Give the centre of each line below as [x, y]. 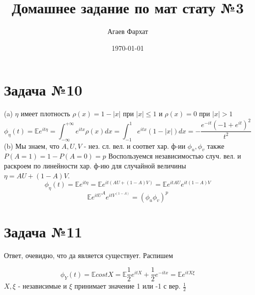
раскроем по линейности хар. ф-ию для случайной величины [95, 165]
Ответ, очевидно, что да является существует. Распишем [89, 255]
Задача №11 [43, 231]
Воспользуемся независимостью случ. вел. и [175, 156]
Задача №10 [43, 90]
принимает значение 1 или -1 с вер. [127, 286]
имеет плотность [45, 114]
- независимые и [42, 286]
